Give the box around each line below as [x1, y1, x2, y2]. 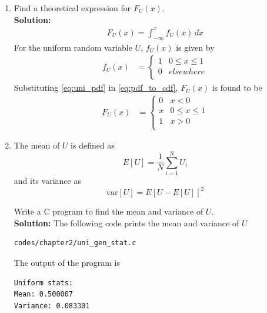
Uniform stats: [14, 278, 74, 287]
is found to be [212, 81, 262, 94]
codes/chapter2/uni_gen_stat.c [14, 239, 136, 248]
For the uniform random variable [14, 41, 132, 53]
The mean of [14, 139, 60, 151]
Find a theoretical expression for [14, 2, 131, 14]
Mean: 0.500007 [14, 290, 74, 299]
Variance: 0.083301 [14, 301, 90, 310]
